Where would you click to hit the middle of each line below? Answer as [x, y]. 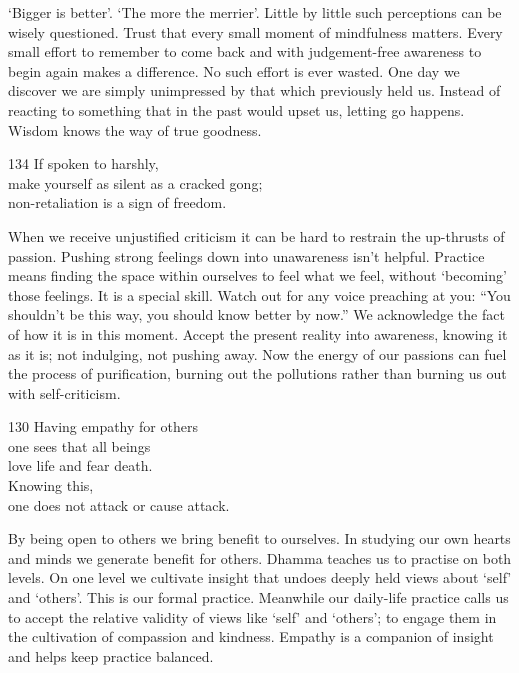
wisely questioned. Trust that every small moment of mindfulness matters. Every [255, 31]
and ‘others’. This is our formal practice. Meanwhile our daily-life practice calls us [258, 597]
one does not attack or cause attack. [119, 504]
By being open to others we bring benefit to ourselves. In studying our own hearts [259, 538]
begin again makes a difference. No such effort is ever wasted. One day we [234, 70]
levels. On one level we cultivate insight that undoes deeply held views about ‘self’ [260, 577]
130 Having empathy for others [103, 426]
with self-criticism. [64, 392]
